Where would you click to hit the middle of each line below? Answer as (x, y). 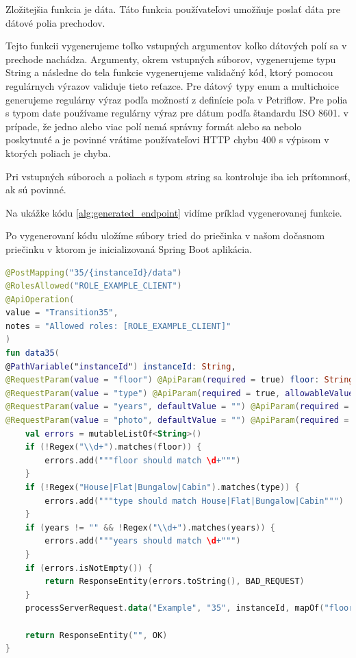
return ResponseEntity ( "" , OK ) (96, 635)
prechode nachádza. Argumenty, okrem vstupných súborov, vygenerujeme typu (171, 59)
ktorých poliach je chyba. (58, 153)
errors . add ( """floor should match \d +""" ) (143, 460)
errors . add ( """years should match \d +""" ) (143, 541)
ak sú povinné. (36, 190)
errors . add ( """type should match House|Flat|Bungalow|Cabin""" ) (194, 501)
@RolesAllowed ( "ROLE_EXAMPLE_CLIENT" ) (94, 286)
